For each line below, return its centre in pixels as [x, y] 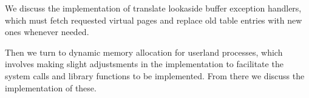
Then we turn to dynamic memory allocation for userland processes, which [144, 52]
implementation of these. [51, 87]
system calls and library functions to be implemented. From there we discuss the [155, 75]
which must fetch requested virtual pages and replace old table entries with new [154, 20]
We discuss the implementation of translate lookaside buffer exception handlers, [153, 8]
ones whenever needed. [47, 32]
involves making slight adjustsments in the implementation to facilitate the [144, 64]
